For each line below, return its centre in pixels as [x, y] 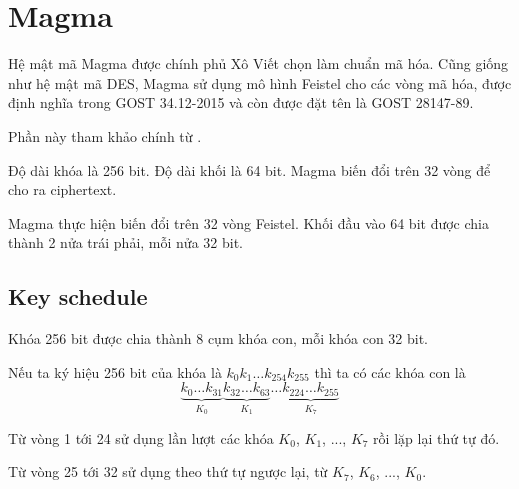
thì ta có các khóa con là [390, 371]
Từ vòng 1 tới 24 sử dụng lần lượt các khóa [141, 437]
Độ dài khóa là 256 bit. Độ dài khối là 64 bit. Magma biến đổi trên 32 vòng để [249, 169]
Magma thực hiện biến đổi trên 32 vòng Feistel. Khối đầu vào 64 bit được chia [248, 222]
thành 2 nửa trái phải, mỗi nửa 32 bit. [125, 242]
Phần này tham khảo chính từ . [105, 135]
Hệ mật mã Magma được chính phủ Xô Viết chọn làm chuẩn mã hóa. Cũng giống [258, 63]
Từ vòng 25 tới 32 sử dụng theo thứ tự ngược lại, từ [168, 471]
